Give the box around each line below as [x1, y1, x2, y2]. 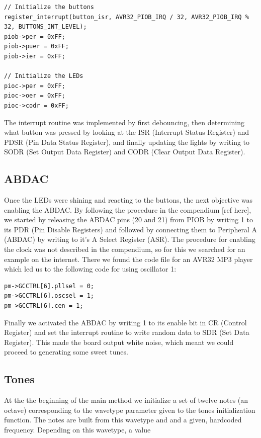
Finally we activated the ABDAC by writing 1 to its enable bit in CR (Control [4, 317, 247, 327]
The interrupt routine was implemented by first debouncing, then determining [4, 117, 244, 127]
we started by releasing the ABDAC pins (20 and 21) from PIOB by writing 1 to [4, 214, 253, 225]
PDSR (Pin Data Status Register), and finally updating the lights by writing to [4, 136, 250, 147]
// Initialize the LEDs [4, 72, 83, 80]
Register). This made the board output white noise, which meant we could [4, 336, 234, 347]
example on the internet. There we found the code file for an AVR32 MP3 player [4, 253, 253, 264]
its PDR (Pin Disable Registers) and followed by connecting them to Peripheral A [4, 224, 257, 234]
